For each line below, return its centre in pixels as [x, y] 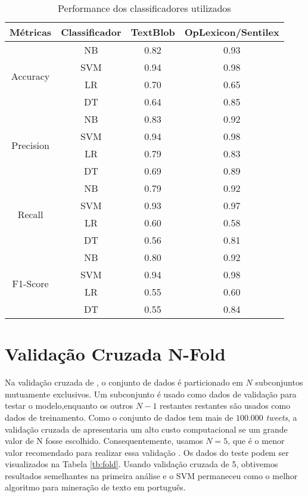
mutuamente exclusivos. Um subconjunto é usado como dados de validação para [151, 394]
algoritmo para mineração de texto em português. [95, 487]
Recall [30, 214]
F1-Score [30, 283]
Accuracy [30, 76]
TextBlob [153, 32]
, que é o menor [256, 441]
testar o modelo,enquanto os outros [69, 406]
